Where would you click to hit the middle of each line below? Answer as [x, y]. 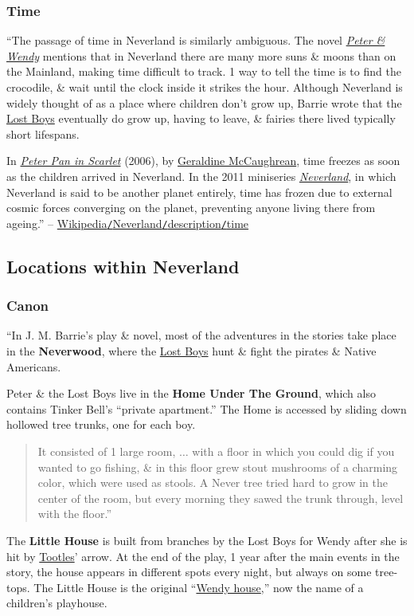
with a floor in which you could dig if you [293, 451]
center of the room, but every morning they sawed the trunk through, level [221, 498]
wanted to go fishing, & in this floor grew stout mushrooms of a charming [218, 467]
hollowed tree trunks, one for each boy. [101, 424]
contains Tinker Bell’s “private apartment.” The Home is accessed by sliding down [207, 408]
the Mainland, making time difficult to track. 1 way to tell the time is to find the [204, 71]
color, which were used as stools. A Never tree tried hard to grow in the [213, 483]
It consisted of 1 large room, [107, 451]
